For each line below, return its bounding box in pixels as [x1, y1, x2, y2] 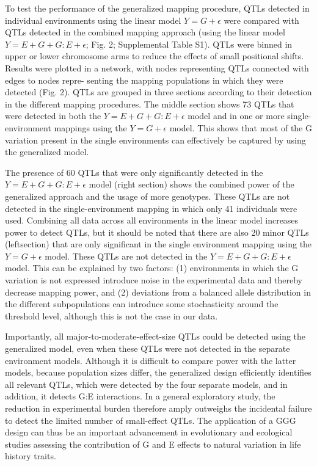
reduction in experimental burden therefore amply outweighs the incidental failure [5, 402, 312, 414]
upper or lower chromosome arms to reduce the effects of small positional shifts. [5, 49, 304, 62]
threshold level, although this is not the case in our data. [5, 309, 218, 322]
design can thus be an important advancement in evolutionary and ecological [5, 426, 293, 439]
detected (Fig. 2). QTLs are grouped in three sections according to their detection [5, 86, 312, 98]
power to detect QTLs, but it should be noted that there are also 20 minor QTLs [5, 225, 309, 238]
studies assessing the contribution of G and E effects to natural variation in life [5, 437, 301, 450]
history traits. [5, 450, 56, 462]
